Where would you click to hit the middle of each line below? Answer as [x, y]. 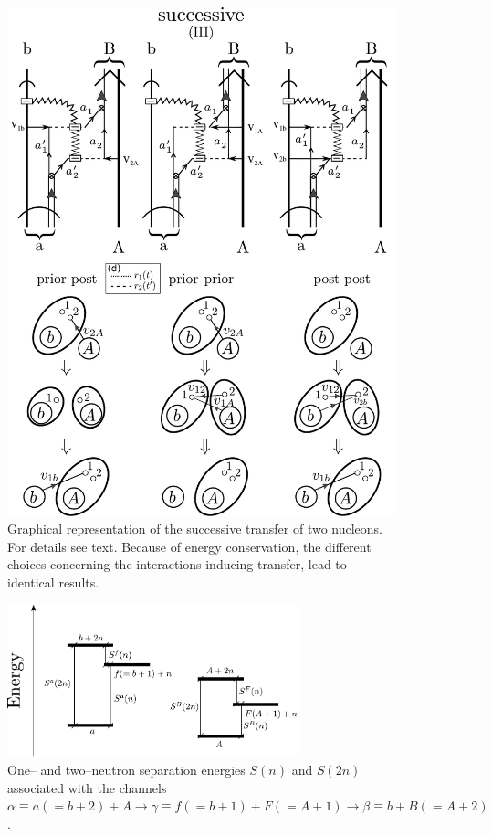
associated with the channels [87, 787]
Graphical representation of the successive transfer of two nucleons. [195, 529]
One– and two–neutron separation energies [126, 770]
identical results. [53, 582]
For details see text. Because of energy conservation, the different [189, 546]
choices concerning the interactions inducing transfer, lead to [177, 564]
